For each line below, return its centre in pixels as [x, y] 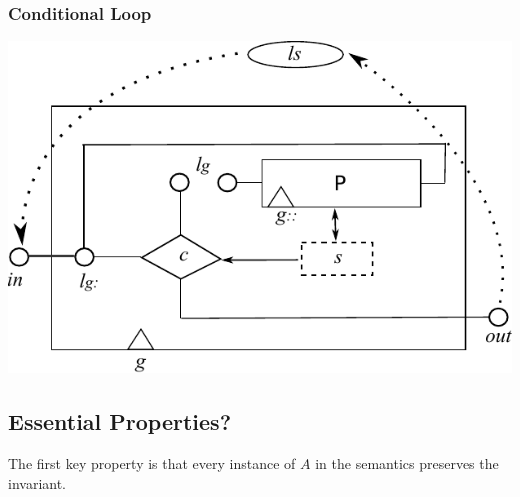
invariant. [37, 482]
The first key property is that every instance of [152, 462]
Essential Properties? [120, 421]
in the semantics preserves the [407, 462]
